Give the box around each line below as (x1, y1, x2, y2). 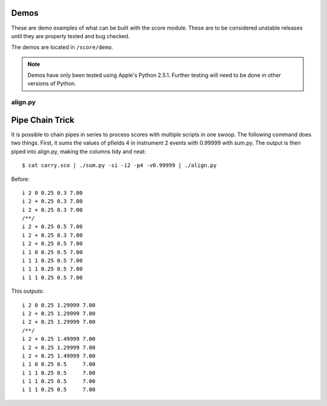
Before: (11, 175, 30, 183)
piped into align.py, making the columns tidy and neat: (11, 148, 147, 155)
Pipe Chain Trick (11, 115, 75, 125)
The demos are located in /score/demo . (11, 44, 113, 51)
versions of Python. (27, 80, 76, 87)
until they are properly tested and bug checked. (11, 32, 130, 39)
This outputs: (11, 287, 45, 295)
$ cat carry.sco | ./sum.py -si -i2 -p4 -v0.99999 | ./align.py (22, 162, 217, 169)
